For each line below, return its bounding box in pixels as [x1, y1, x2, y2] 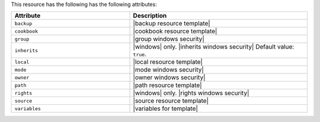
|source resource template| [133, 97, 209, 105]
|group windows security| [133, 35, 204, 43]
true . [133, 50, 147, 59]
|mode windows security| [133, 66, 204, 74]
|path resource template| [133, 81, 202, 89]
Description [133, 12, 167, 20]
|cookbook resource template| [133, 27, 217, 36]
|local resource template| [133, 58, 203, 66]
